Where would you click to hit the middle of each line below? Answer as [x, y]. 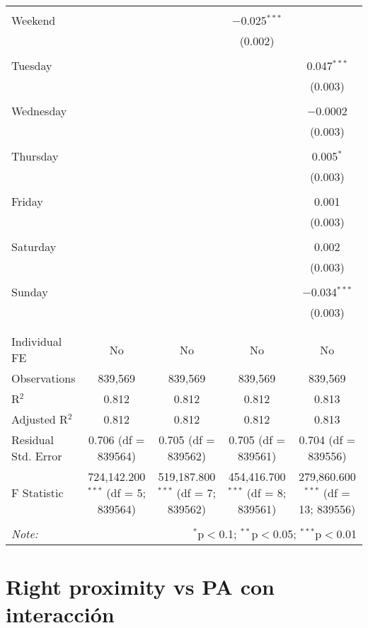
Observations [44, 378]
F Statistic [38, 493]
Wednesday [39, 111]
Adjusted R [40, 419]
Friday [27, 201]
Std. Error [37, 456]
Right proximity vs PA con [140, 587]
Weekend [34, 20]
